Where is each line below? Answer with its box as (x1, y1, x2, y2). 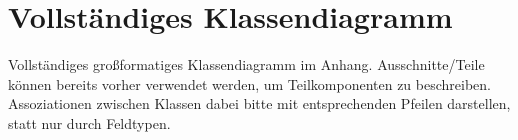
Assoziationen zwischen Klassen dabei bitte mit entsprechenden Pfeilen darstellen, (8, 93, 511, 114)
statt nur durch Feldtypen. (8, 112, 171, 133)
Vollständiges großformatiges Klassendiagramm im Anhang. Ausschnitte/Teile (8, 54, 485, 75)
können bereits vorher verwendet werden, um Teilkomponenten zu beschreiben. (8, 73, 491, 94)
